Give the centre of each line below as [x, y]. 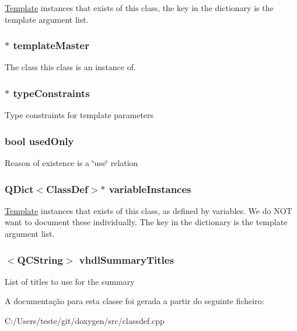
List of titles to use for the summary [70, 281]
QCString [40, 259]
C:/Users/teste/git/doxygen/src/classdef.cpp [85, 321]
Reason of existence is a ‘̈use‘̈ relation [71, 163]
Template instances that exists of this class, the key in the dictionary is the [139, 8]
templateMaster [51, 45]
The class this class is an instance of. [70, 67]
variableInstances [150, 189]
